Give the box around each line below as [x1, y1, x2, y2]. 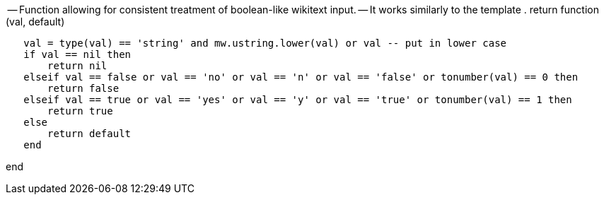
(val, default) [6, 16, 65, 28]
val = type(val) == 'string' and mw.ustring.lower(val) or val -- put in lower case [23, 37, 507, 49]
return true [47, 105, 113, 117]
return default [47, 128, 132, 139]
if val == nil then [23, 49, 132, 60]
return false [47, 83, 120, 94]
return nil [47, 60, 108, 71]
